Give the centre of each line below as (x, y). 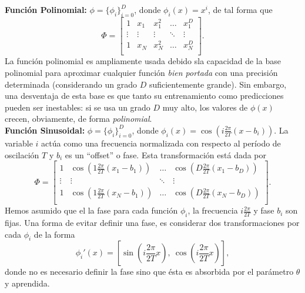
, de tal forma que (240, 9)
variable (19, 143)
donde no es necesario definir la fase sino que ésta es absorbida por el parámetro (149, 272)
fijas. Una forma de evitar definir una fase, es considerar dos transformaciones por (152, 223)
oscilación (22, 154)
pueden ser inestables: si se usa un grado (78, 107)
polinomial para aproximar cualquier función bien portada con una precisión (141, 72)
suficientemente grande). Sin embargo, (218, 84)
